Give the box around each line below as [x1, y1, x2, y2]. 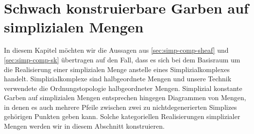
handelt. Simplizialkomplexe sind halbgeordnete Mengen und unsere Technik [4, 74, 232, 84]
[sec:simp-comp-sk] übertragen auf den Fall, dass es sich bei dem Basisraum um [4, 54, 240, 64]
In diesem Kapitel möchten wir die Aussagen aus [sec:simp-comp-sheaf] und [4, 45, 229, 55]
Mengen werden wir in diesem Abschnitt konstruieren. [4, 121, 165, 131]
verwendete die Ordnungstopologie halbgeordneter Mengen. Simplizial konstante [4, 83, 242, 93]
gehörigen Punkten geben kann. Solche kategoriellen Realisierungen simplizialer [4, 111, 240, 121]
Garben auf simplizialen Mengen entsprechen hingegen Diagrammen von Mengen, [4, 92, 246, 103]
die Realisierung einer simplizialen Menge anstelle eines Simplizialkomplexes [4, 64, 230, 74]
